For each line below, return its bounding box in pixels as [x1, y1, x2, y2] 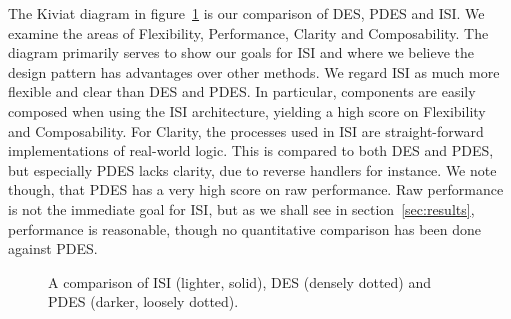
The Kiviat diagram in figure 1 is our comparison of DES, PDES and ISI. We [8, 3, 485, 23]
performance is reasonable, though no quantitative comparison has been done [8, 218, 481, 239]
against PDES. [8, 238, 98, 259]
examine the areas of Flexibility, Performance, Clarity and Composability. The [8, 22, 489, 43]
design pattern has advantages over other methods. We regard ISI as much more [8, 61, 500, 82]
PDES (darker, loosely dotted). [48, 291, 239, 312]
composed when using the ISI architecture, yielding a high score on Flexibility [8, 100, 486, 121]
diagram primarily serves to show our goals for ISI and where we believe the [8, 42, 475, 63]
